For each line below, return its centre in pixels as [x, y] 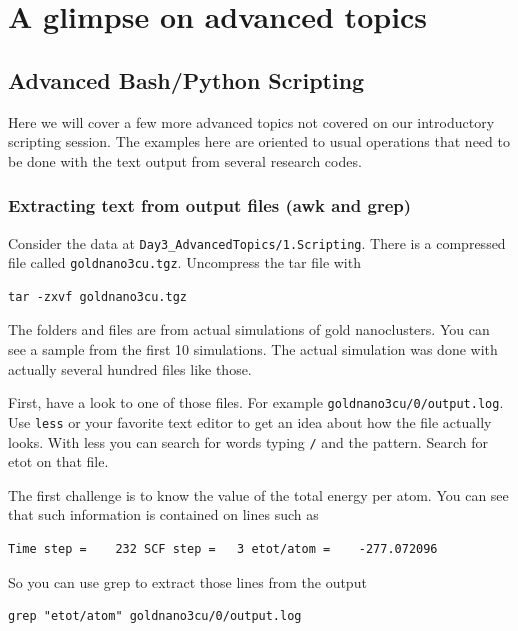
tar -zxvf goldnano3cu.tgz [97, 296]
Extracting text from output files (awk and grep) [210, 205]
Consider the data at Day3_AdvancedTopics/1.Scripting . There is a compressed [257, 242]
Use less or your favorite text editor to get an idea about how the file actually [250, 421]
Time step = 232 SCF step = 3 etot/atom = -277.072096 [223, 549]
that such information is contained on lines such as [163, 514]
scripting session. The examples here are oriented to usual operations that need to [259, 141]
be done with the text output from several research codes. [185, 160]
